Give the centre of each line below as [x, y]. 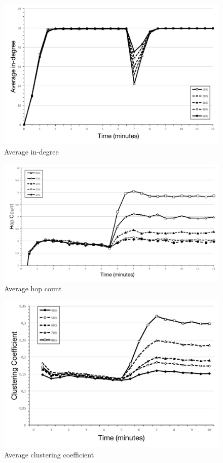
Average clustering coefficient [49, 454]
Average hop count [33, 288]
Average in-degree [31, 152]
